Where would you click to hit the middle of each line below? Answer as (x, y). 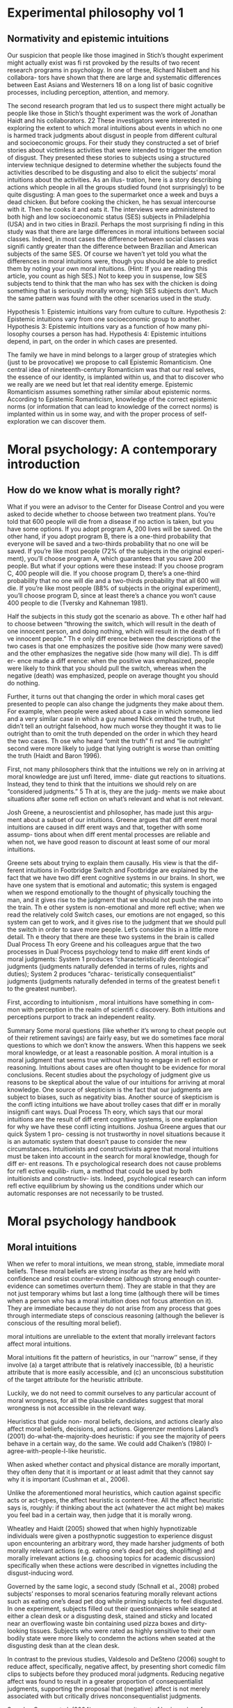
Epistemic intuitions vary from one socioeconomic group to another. (104, 319)
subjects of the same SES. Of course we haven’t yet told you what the (107, 254)
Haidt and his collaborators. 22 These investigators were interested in (107, 121)
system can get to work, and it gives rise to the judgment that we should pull (116, 922)
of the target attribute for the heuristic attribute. (75, 1380)
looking (18, 1631)
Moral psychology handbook (92, 1221)
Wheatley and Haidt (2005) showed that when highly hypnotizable (102, 1528)
